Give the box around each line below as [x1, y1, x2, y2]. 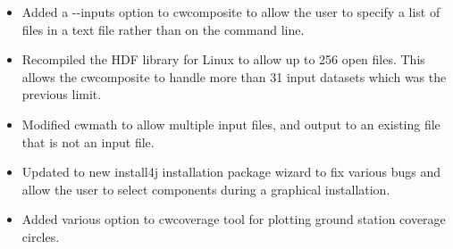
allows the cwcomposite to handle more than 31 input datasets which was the [21, 67, 447, 86]
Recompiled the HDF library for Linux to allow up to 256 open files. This [21, 50, 425, 69]
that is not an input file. [21, 132, 155, 151]
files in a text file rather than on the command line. [21, 20, 305, 38]
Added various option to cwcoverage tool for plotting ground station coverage [21, 210, 446, 228]
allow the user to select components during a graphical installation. [21, 179, 390, 198]
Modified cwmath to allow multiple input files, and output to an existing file [21, 114, 440, 133]
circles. [21, 227, 60, 245]
